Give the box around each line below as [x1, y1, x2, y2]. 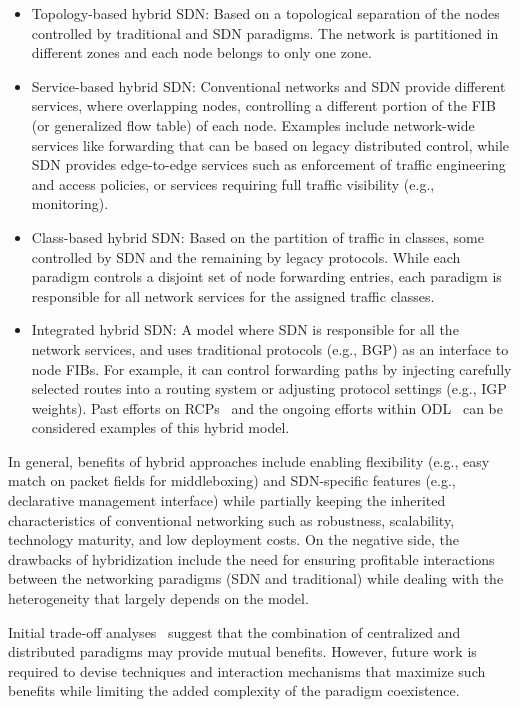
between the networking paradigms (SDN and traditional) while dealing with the [8, 568, 504, 589]
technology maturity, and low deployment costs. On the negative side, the [8, 529, 459, 550]
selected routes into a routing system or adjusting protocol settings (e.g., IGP [31, 378, 507, 399]
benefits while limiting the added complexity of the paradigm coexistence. [8, 680, 460, 701]
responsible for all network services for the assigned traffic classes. [31, 285, 435, 306]
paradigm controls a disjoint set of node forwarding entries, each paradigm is [31, 266, 502, 287]
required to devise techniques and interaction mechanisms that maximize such [8, 660, 486, 681]
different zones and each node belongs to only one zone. [31, 42, 372, 63]
